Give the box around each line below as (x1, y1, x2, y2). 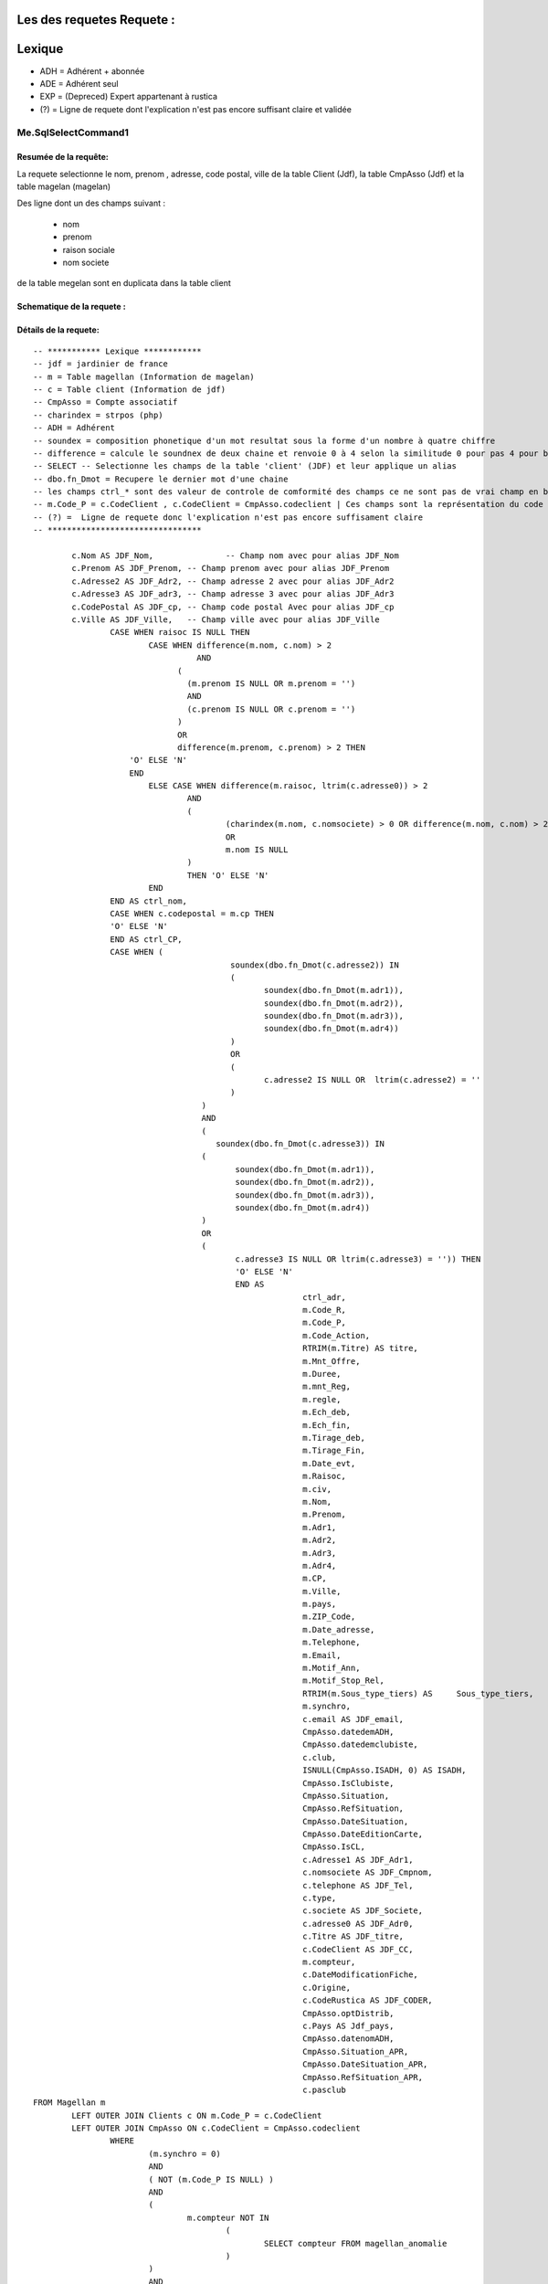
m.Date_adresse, (302, 1624, 375, 1634)
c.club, (302, 1752, 337, 1762)
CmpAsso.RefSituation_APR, (302, 2072, 424, 2082)
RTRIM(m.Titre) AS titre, (302, 1343, 419, 1354)
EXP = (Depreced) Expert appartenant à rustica (39, 91, 218, 102)
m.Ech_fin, (302, 1420, 352, 1430)
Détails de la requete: (16, 324, 100, 335)
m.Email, (302, 1650, 342, 1660)
